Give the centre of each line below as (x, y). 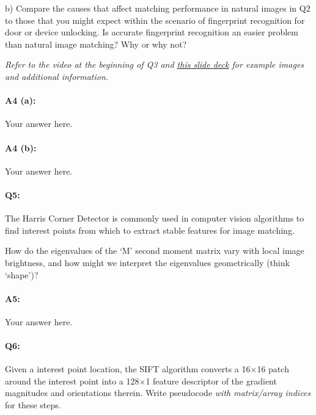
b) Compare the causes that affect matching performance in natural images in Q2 (158, 8)
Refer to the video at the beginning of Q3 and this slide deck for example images (155, 64)
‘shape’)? (22, 274)
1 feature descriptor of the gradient (211, 381)
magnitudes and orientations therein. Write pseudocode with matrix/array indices (158, 393)
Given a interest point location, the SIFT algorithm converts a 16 (128, 369)
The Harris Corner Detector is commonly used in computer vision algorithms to (155, 218)
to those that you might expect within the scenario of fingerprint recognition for (155, 20)
